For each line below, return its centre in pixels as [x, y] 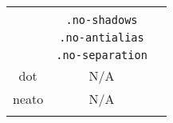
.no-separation [102, 55]
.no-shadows [102, 20]
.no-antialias [102, 38]
